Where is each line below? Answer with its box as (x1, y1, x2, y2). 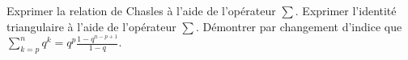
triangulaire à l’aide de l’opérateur (6, 18, 176, 34)
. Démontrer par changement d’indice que (195, 18, 402, 34)
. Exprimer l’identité (295, 2, 397, 18)
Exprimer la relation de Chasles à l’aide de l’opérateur (6, 2, 276, 18)
